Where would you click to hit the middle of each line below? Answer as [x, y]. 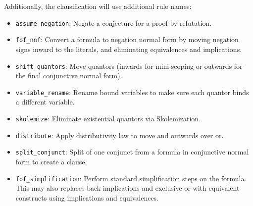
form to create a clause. [51, 161]
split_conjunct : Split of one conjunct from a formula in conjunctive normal [132, 152]
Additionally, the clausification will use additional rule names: [98, 6]
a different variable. [45, 102]
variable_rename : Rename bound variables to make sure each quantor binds [132, 92]
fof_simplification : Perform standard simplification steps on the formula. [131, 178]
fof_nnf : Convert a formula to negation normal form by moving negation [127, 39]
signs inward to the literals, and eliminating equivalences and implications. [129, 49]
